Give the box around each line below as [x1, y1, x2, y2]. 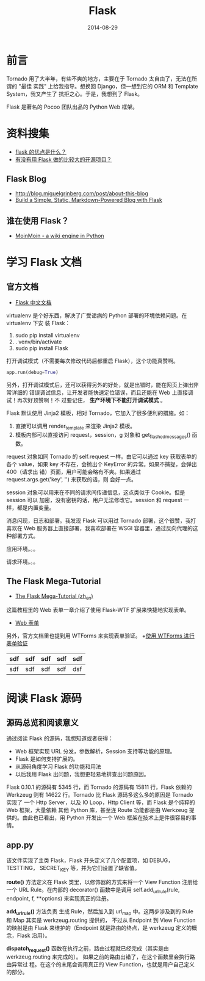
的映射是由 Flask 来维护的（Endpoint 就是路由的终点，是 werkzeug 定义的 [6, 924, 192, 931]
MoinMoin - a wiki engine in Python [15, 232, 105, 240]
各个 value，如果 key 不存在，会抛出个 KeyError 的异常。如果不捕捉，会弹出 [6, 460, 197, 467]
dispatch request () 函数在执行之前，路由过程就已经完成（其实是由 [6, 944, 169, 954]
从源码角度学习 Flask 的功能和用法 [15, 763, 102, 771]
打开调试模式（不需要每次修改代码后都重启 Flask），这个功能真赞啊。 [6, 358, 179, 365]
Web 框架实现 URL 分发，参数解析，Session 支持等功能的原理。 [15, 748, 176, 755]
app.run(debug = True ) [6, 370, 59, 376]
